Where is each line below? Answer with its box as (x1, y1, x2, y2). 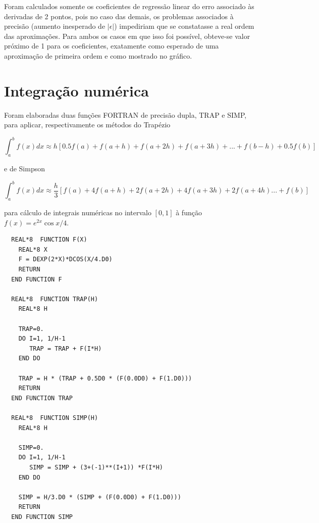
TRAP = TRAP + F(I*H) (29, 345, 102, 352)
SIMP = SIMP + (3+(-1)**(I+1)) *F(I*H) (29, 463, 163, 471)
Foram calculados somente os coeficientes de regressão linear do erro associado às (4, 1, 254, 11)
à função (176, 207, 202, 218)
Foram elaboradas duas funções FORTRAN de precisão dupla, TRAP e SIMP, (4, 109, 247, 120)
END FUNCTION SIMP (11, 513, 73, 520)
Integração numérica (4, 80, 149, 101)
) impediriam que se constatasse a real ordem (114, 21, 254, 31)
